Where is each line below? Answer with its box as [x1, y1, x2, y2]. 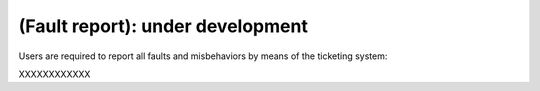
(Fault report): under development [18, 15, 309, 37]
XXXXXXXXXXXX [18, 68, 91, 80]
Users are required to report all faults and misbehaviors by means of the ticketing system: [18, 50, 388, 62]
